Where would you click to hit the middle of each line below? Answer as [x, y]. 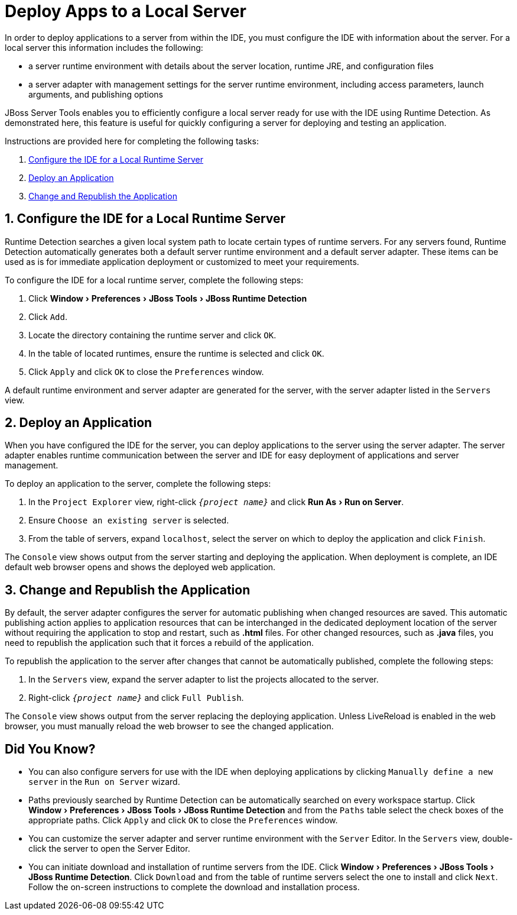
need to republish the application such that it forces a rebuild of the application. [159, 643]
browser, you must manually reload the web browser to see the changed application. [169, 726]
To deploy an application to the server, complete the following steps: [138, 484]
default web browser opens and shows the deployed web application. [140, 567]
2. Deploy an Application [79, 423]
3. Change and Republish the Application [128, 590]
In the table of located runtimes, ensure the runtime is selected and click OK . [176, 353]
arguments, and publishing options [96, 94]
